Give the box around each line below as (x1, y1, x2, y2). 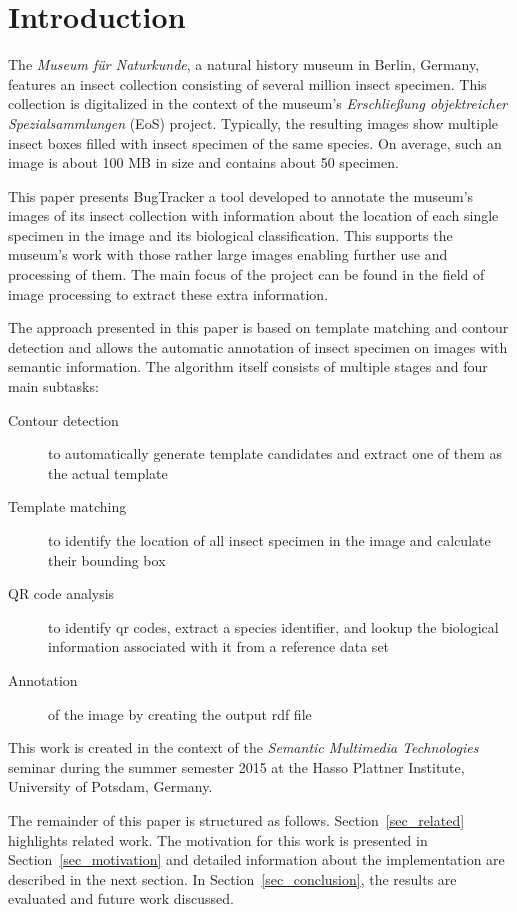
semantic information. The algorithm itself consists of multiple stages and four (8, 356, 488, 377)
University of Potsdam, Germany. (8, 776, 213, 797)
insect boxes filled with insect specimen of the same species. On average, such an (8, 132, 502, 153)
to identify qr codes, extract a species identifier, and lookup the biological (48, 616, 499, 637)
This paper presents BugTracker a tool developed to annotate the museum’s (8, 185, 474, 206)
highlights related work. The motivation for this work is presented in (8, 829, 428, 850)
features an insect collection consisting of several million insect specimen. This (8, 73, 487, 94)
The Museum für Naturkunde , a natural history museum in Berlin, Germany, (8, 54, 480, 75)
